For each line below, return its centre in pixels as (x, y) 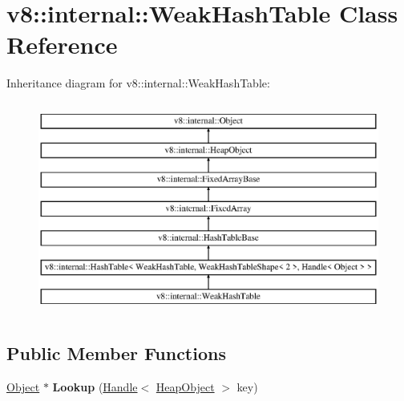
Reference (62, 45)
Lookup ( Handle (95, 387)
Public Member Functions (116, 353)
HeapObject (185, 387)
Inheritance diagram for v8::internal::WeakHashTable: (138, 83)
